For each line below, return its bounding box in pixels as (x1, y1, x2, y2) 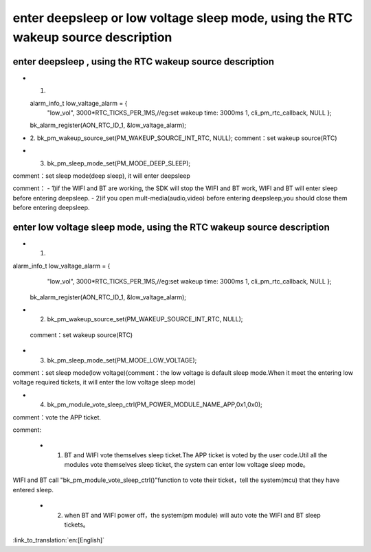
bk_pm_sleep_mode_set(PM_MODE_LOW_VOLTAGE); (47, 356, 197, 364)
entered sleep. (12, 485, 54, 494)
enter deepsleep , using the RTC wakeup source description (12, 56, 275, 67)
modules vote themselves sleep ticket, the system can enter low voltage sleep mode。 (64, 461, 309, 469)
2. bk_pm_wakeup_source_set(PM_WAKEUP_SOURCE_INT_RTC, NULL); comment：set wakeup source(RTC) (30, 134, 337, 142)
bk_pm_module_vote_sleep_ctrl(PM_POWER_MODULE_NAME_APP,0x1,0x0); (47, 400, 262, 409)
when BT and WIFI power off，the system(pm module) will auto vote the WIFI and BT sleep (64, 511, 321, 519)
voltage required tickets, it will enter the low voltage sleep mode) (12, 378, 196, 387)
